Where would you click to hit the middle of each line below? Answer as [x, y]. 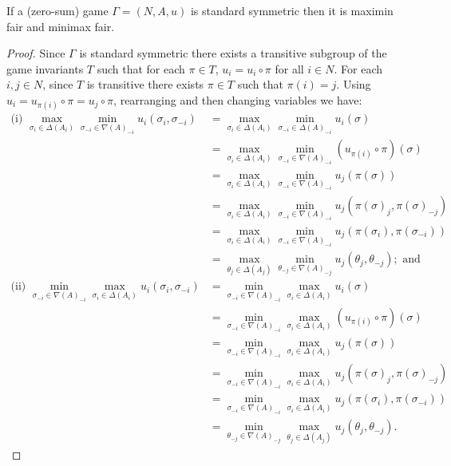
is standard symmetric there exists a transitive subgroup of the [233, 53]
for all [289, 68]
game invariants [45, 68]
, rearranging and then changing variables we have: [238, 99]
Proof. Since [36, 53]
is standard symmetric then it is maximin [292, 10]
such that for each [141, 68]
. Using [354, 84]
